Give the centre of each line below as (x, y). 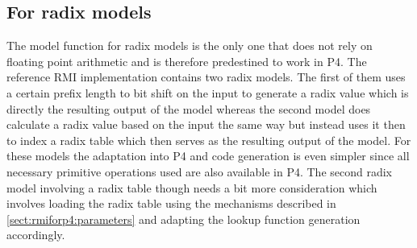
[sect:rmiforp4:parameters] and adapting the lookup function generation (183, 219)
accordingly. (36, 235)
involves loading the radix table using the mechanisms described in (171, 203)
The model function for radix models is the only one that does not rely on (190, 45)
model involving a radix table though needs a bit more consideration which (192, 187)
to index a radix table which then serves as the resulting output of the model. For (209, 140)
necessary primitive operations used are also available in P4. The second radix (200, 171)
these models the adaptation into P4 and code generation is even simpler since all (208, 156)
